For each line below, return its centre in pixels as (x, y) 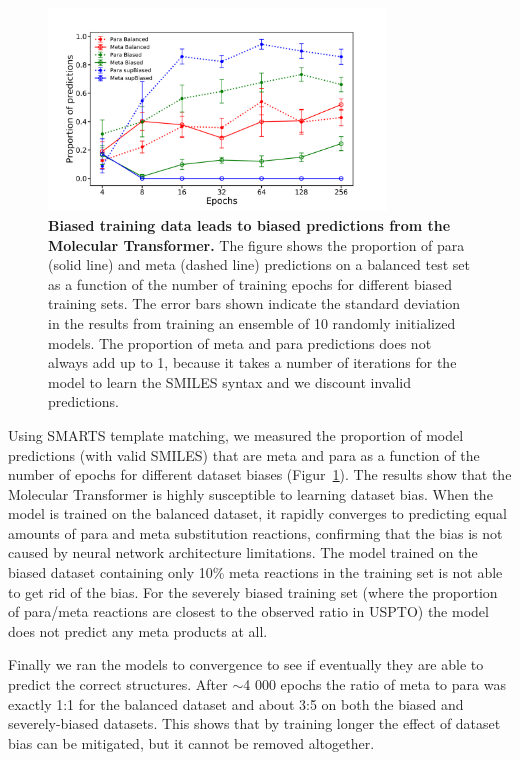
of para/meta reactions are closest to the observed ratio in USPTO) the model (248, 611)
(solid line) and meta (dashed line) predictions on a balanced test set (259, 264)
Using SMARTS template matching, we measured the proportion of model (236, 434)
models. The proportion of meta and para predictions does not (240, 342)
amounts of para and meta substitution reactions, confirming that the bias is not (255, 532)
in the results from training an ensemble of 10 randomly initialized (252, 322)
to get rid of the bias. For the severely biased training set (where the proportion (253, 591)
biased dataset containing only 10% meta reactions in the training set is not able (255, 572)
